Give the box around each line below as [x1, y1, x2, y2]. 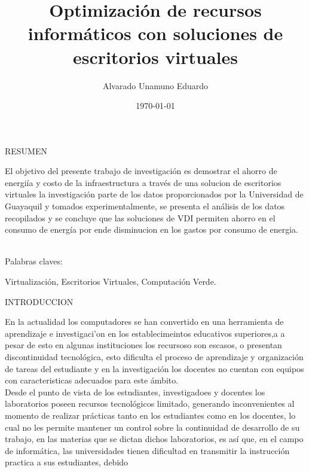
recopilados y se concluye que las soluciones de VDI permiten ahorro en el [5, 211, 276, 224]
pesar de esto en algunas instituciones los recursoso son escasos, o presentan [5, 339, 282, 351]
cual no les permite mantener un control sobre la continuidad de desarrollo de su [5, 421, 300, 433]
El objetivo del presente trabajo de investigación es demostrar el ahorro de [5, 165, 277, 177]
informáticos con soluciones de [27, 21, 283, 45]
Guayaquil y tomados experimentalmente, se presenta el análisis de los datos [5, 200, 285, 212]
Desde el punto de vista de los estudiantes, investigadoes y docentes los [5, 385, 265, 398]
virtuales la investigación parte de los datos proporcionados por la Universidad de [5, 188, 304, 200]
